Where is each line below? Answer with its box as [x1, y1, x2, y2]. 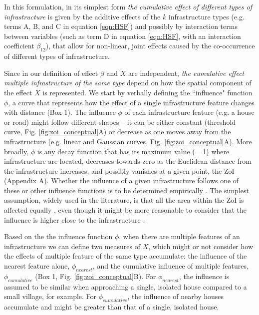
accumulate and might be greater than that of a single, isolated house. [4, 302, 219, 312]
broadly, [4, 146, 29, 156]
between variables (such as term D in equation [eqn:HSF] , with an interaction [4, 30, 241, 41]
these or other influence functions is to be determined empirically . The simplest [4, 185, 249, 195]
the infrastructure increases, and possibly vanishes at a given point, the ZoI [4, 165, 235, 176]
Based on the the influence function [4, 231, 113, 242]
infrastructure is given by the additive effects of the [4, 11, 161, 21]
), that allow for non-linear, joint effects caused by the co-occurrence [45, 40, 255, 51]
